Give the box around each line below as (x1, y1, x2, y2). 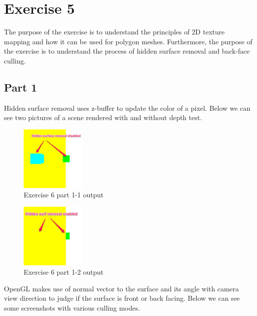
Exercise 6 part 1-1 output (24, 190, 104, 200)
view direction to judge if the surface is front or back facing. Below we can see (4, 293, 240, 303)
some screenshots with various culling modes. (4, 302, 140, 313)
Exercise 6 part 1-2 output (24, 267, 104, 277)
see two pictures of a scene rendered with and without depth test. (4, 112, 202, 123)
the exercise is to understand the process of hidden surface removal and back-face (4, 46, 250, 56)
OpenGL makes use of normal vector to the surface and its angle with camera (4, 283, 239, 293)
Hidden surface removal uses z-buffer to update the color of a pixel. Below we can (4, 102, 251, 113)
